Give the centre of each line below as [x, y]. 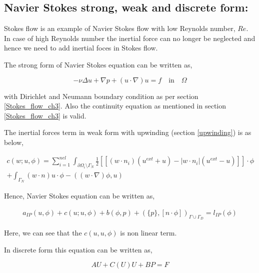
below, [14, 142]
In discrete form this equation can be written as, [78, 249]
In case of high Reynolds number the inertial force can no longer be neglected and [130, 38]
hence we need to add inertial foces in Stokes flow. [81, 48]
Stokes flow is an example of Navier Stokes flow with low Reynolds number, [120, 28]
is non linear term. [148, 232]
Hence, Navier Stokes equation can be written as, [79, 196]
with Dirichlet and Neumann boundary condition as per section [101, 96]
